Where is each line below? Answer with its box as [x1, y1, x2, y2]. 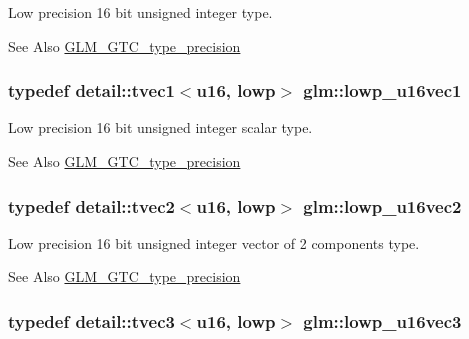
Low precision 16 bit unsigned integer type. [8, 2, 273, 22]
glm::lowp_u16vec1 [303, 78, 462, 103]
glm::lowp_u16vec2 [303, 193, 462, 218]
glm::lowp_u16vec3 [303, 308, 462, 333]
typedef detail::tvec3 [8, 308, 175, 333]
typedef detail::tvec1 [8, 78, 175, 103]
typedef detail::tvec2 [8, 193, 175, 218]
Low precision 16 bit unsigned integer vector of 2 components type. [8, 232, 420, 253]
